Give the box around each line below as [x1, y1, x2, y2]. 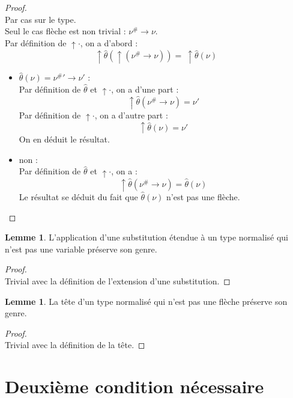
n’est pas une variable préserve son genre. [5, 242, 157, 255]
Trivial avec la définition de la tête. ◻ [5, 338, 145, 351]
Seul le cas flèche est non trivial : [5, 25, 126, 37]
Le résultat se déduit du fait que [19, 191, 138, 203]
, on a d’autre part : [94, 108, 168, 121]
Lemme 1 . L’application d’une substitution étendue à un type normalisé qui [5, 231, 288, 243]
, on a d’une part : [111, 82, 179, 95]
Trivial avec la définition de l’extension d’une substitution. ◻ [5, 275, 231, 287]
